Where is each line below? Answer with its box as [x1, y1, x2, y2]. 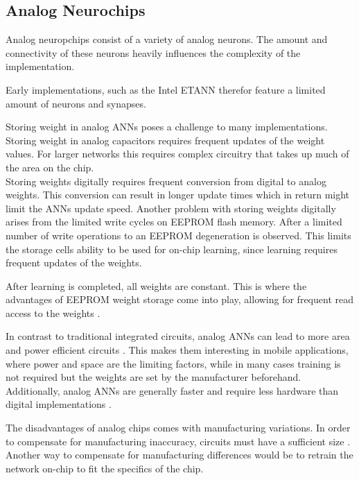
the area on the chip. [6, 160, 94, 174]
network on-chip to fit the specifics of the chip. [6, 461, 204, 475]
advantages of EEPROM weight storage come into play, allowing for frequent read [6, 292, 353, 307]
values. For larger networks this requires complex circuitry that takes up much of [6, 146, 349, 161]
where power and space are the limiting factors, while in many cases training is [6, 356, 341, 370]
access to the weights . [6, 305, 100, 320]
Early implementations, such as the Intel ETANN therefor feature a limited [6, 82, 326, 96]
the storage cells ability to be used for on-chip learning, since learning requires [6, 241, 338, 256]
